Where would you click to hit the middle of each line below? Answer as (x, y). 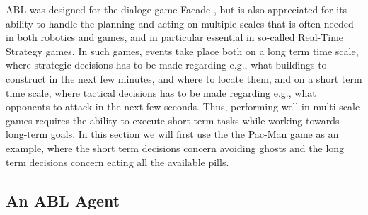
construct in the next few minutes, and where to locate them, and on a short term (184, 78)
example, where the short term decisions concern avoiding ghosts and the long (175, 147)
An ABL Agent (63, 200)
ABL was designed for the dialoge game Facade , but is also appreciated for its (177, 9)
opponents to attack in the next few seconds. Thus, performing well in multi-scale (183, 106)
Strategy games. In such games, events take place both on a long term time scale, (182, 51)
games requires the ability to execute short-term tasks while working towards (173, 120)
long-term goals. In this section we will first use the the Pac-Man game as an (172, 134)
